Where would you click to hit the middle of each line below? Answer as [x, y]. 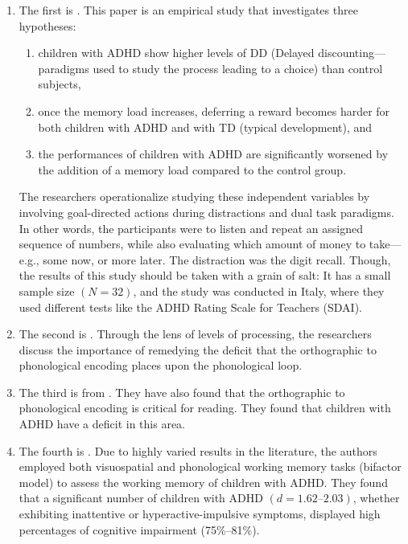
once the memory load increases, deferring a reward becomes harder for [214, 110]
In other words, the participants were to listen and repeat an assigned [191, 228]
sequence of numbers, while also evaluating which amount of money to [192, 244]
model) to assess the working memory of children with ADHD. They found [203, 482]
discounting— [352, 53]
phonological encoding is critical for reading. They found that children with [205, 408]
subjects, [60, 84]
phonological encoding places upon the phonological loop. [161, 365]
